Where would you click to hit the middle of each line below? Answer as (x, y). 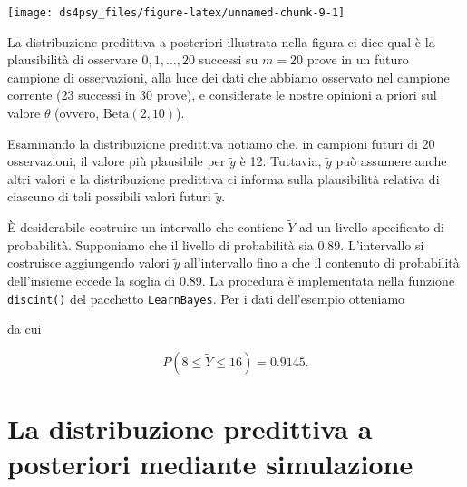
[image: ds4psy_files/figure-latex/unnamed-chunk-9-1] (176, 13)
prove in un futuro (358, 59)
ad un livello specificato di (372, 227)
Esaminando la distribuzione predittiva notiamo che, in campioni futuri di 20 (221, 143)
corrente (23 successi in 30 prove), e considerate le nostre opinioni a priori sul (222, 95)
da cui (24, 329)
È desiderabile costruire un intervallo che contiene (146, 227)
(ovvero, (77, 113)
